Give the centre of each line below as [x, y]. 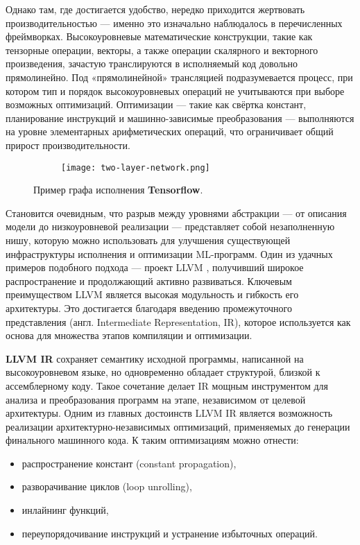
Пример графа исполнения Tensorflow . [118, 190]
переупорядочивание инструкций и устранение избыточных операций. [170, 533]
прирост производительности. [68, 145]
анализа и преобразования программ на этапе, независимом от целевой [156, 399]
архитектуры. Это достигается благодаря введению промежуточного [149, 308]
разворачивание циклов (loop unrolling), [107, 486]
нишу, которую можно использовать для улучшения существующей [148, 240]
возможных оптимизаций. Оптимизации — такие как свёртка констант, [156, 104]
